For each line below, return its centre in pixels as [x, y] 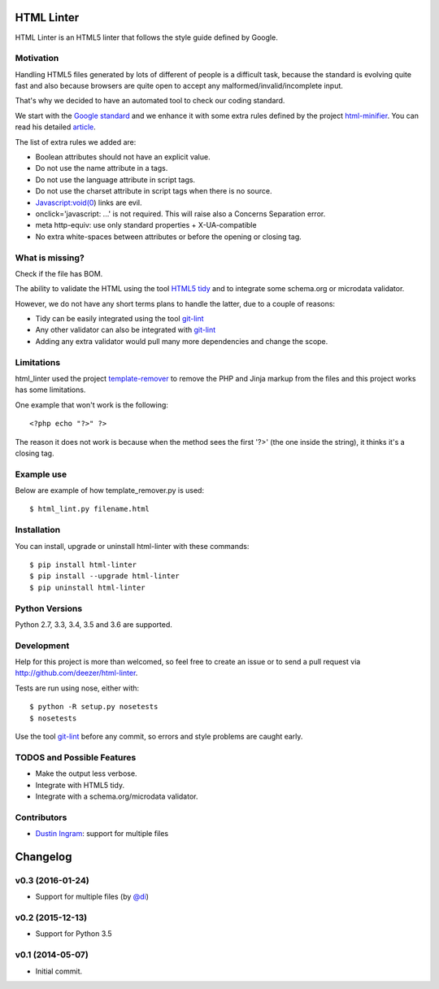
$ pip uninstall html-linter [87, 587]
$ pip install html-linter [83, 564]
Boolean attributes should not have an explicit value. [123, 157]
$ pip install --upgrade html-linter [105, 576]
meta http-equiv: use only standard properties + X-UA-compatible [146, 225]
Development [42, 645]
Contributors [41, 817]
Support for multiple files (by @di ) [92, 897]
